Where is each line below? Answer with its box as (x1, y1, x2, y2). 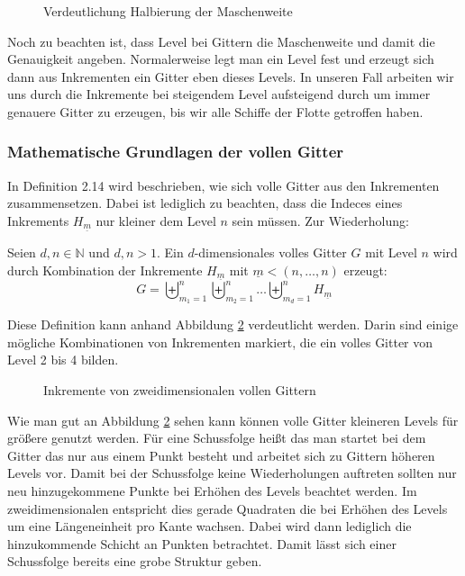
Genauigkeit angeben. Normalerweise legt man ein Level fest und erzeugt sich (7, 49, 434, 68)
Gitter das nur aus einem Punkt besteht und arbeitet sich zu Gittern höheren (7, 445, 435, 464)
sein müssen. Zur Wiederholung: (232, 211, 409, 229)
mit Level (365, 242, 417, 261)
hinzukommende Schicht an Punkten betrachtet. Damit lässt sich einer (7, 534, 397, 553)
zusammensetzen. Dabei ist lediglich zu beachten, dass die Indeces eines (7, 193, 403, 212)
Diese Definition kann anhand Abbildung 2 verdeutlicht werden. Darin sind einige (7, 315, 459, 334)
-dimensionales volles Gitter (194, 242, 347, 261)
